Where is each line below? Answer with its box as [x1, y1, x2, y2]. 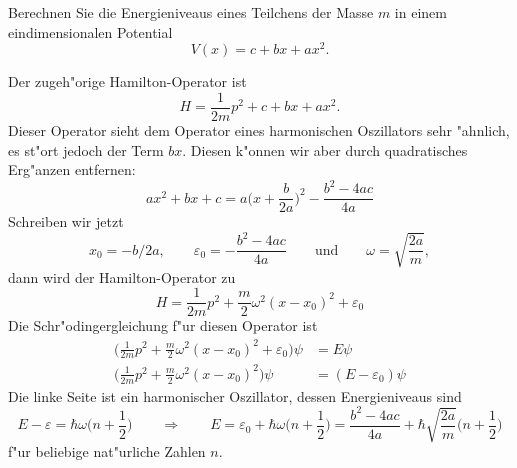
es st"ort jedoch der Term [8, 139, 164, 160]
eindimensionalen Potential [8, 21, 173, 42]
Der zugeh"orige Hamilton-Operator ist [8, 71, 247, 92]
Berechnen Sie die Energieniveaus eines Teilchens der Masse [8, 2, 374, 22]
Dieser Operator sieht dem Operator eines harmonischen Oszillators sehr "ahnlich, [8, 119, 510, 140]
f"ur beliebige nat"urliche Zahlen [8, 441, 206, 462]
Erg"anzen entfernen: [8, 159, 136, 180]
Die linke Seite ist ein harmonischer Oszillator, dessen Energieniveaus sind [8, 385, 462, 406]
